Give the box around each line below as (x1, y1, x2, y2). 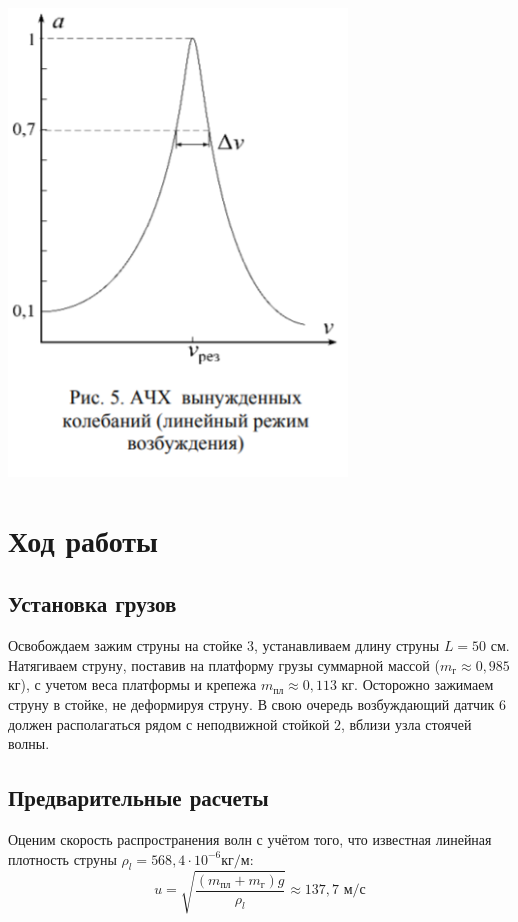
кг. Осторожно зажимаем (341, 674, 494, 695)
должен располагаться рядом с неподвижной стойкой (8, 713, 330, 734)
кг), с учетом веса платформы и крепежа (8, 674, 257, 695)
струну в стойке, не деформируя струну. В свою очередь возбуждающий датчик (8, 694, 495, 714)
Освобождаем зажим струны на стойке (8, 635, 243, 656)
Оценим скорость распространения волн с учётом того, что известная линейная (8, 828, 492, 849)
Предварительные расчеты (8, 782, 269, 813)
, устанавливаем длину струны (254, 635, 440, 656)
